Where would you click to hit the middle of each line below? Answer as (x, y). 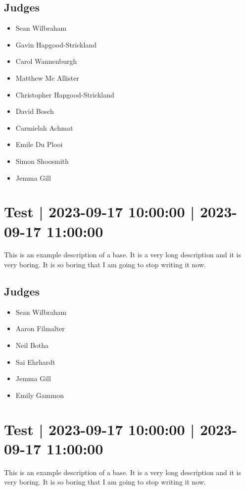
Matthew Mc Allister (47, 77)
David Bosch (35, 111)
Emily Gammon (40, 395)
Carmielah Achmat (44, 127)
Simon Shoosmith (42, 161)
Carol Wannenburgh (46, 61)
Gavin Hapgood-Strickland (56, 44)
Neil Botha (32, 345)
